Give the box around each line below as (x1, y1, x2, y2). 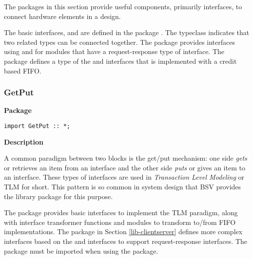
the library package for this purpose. (4, 191, 113, 201)
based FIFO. (4, 65, 41, 75)
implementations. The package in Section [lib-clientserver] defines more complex (4, 226, 243, 237)
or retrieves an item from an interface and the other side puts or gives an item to (4, 162, 245, 172)
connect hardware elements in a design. (4, 11, 121, 21)
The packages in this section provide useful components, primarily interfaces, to (4, 1, 242, 11)
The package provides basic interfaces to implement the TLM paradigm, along (4, 207, 238, 218)
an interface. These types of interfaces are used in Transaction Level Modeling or (4, 172, 244, 182)
